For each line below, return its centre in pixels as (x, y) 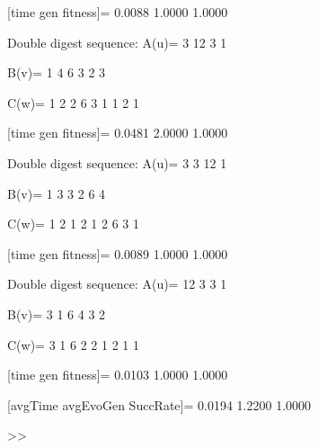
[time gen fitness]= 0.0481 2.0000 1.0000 (118, 133)
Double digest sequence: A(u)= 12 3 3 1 (117, 284)
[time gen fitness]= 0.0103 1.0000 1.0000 (118, 375)
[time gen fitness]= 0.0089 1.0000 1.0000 (118, 253)
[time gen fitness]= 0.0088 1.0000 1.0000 (118, 12)
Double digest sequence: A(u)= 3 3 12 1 (117, 162)
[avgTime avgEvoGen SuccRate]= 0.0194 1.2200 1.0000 (159, 404)
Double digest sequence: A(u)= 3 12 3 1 (117, 42)
